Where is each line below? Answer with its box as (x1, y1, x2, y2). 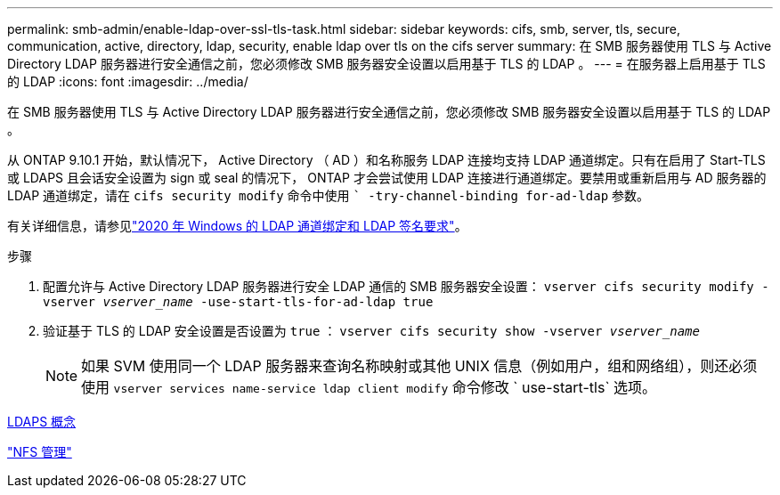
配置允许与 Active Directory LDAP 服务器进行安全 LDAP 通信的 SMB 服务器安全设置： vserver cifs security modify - (43, 279, 769, 294)
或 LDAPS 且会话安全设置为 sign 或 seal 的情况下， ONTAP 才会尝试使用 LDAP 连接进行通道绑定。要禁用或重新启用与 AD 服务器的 (7, 170, 767, 185)
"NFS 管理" (7, 444, 72, 459)
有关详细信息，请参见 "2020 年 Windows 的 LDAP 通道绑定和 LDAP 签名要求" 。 (7, 218, 467, 233)
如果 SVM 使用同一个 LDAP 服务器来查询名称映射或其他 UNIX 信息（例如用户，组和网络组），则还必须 (81, 357, 758, 375)
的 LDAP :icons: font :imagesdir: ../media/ (7, 74, 248, 89)
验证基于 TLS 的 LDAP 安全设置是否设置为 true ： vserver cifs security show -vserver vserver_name (43, 323, 700, 338)
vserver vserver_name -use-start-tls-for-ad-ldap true (43, 295, 434, 309)
